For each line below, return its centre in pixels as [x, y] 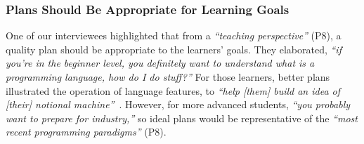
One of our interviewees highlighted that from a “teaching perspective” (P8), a [174, 35]
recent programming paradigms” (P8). [86, 132]
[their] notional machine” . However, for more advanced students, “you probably [178, 104]
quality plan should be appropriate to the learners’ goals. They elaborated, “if [174, 49]
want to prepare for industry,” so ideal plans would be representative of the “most [182, 118]
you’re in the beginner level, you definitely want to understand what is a [160, 63]
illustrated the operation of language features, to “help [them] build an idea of [173, 90]
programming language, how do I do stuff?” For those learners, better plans [168, 77]
